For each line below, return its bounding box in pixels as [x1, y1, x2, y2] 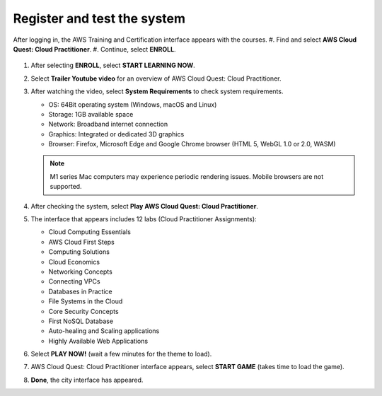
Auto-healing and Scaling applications [48, 327, 160, 335]
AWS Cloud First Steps [48, 238, 115, 246]
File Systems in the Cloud [48, 297, 123, 305]
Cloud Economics [48, 257, 100, 266]
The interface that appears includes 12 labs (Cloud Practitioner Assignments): [30, 215, 257, 223]
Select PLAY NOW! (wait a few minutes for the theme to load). [30, 350, 212, 359]
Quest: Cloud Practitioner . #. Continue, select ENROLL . [13, 45, 176, 53]
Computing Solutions [48, 248, 110, 256]
